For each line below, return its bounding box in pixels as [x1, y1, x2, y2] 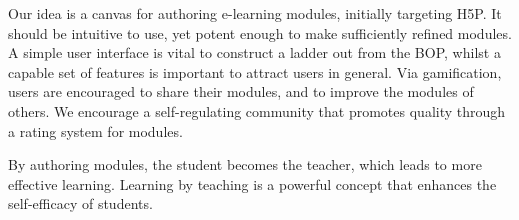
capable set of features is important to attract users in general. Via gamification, [8, 61, 502, 82]
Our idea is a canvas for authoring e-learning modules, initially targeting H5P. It [8, 3, 502, 23]
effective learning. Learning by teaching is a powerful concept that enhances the [8, 173, 497, 194]
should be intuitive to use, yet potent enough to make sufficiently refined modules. [8, 22, 512, 43]
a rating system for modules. [8, 120, 183, 141]
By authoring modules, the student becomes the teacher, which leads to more [8, 154, 482, 175]
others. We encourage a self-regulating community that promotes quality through [8, 100, 506, 121]
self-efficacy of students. [8, 193, 153, 214]
